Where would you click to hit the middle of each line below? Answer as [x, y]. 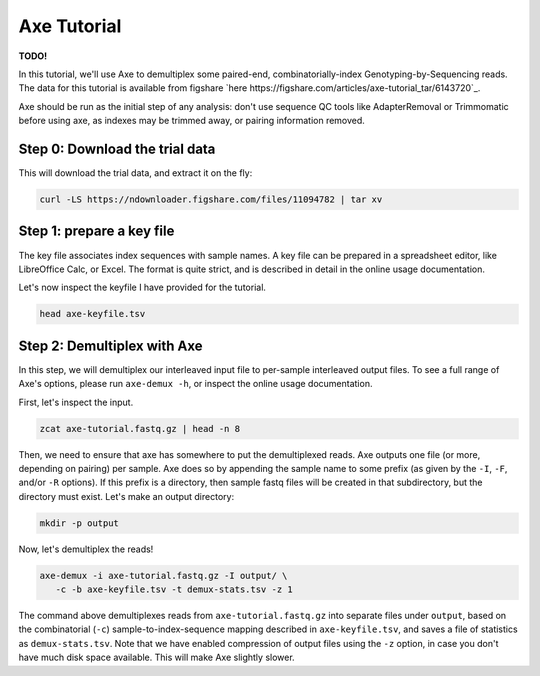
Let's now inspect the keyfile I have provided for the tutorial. [142, 287]
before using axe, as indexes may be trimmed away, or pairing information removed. [191, 121]
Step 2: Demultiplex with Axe [110, 345]
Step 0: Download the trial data [117, 148]
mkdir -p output [79, 523]
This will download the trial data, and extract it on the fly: [135, 173]
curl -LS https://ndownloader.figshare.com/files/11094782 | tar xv [211, 199]
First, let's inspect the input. [76, 402]
